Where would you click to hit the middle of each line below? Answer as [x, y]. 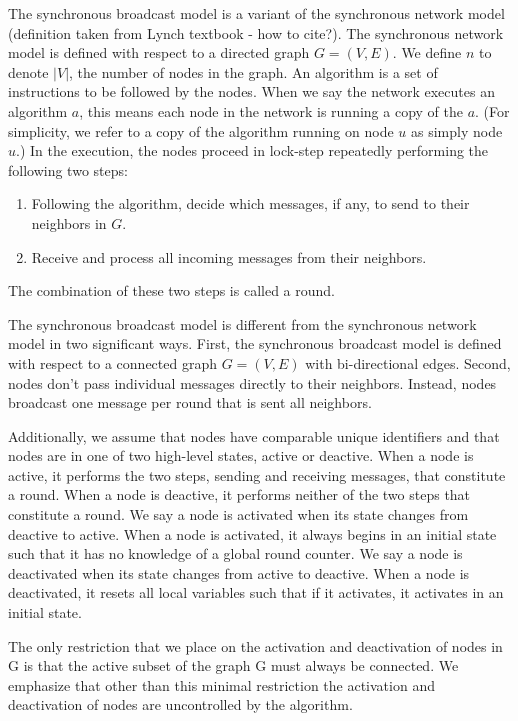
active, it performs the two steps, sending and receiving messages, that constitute [257, 474]
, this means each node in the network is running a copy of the [271, 110]
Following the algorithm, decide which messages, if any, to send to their [250, 203]
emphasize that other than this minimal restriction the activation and [221, 684]
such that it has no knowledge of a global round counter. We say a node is [235, 553]
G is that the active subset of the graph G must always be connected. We [233, 665]
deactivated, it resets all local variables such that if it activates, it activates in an [256, 592]
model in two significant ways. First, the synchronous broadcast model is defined [255, 343]
